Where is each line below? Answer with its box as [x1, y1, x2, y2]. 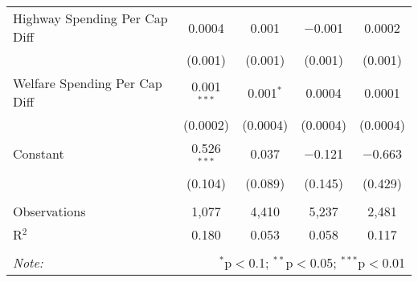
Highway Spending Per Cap [13, 9, 168, 27]
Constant [13, 144, 64, 163]
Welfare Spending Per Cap [13, 74, 162, 92]
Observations [13, 201, 86, 220]
